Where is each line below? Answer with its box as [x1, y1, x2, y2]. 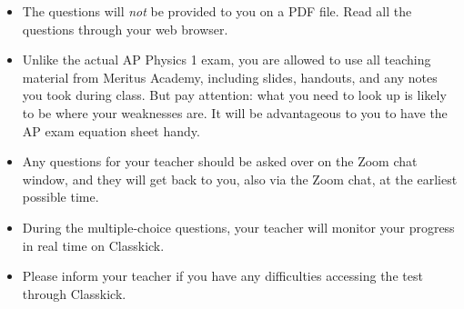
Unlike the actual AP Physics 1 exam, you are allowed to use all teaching [22, 50, 431, 69]
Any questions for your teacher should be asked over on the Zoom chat [22, 152, 418, 171]
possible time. [22, 187, 99, 206]
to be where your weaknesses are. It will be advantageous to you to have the [22, 103, 448, 122]
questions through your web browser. [22, 19, 228, 38]
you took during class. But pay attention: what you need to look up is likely [22, 85, 447, 105]
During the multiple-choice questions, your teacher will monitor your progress [22, 217, 455, 236]
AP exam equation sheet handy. [22, 121, 200, 140]
